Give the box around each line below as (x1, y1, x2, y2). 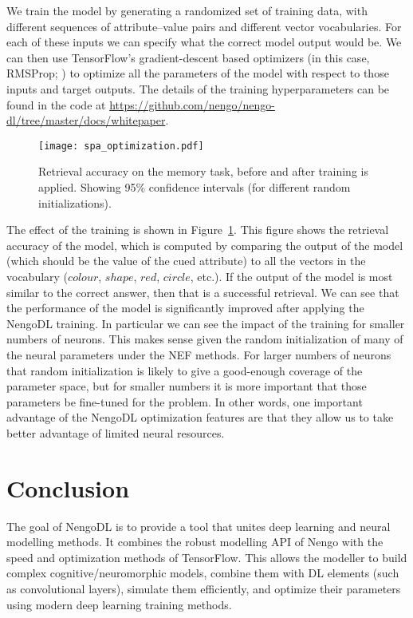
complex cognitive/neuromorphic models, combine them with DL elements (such (6, 565, 399, 581)
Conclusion (6, 471, 130, 504)
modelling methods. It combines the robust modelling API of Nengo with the (6, 533, 383, 550)
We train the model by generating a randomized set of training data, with (6, 2, 368, 18)
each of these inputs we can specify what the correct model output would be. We (6, 34, 402, 50)
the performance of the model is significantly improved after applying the (6, 299, 364, 316)
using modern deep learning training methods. (6, 596, 232, 612)
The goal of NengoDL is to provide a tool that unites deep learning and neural (6, 517, 391, 534)
